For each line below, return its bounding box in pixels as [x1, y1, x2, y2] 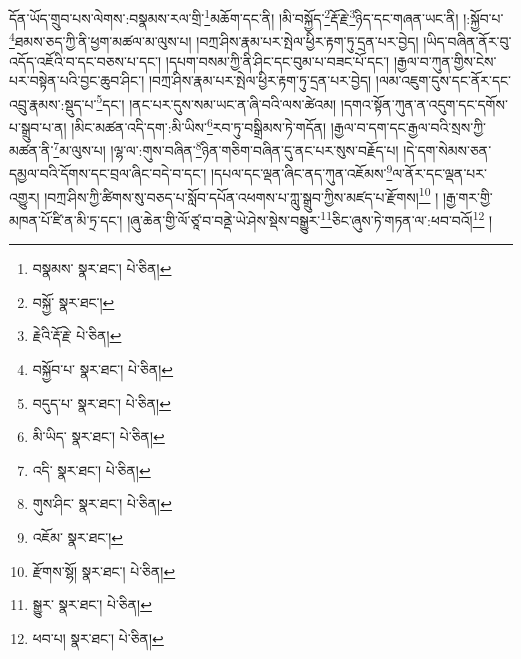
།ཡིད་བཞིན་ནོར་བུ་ [423, 30, 512, 51]
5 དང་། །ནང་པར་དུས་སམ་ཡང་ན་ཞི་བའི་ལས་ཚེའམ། [96, 90, 337, 114]
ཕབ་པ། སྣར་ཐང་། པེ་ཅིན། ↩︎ [32, 627, 164, 648]
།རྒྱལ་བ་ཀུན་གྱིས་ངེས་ [393, 50, 497, 71]
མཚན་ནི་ [9, 139, 54, 160]
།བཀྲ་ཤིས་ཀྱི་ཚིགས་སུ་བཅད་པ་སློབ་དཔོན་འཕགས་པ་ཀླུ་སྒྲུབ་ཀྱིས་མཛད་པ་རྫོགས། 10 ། [44, 183, 439, 207]
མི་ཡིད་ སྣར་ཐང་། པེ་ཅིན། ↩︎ [32, 426, 165, 447]
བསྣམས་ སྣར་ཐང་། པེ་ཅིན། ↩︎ [32, 258, 172, 279]
